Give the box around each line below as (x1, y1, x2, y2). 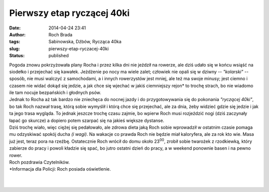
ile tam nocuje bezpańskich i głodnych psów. (9, 90, 102, 96)
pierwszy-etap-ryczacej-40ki (48, 45, 109, 52)
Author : (9, 31, 26, 37)
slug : (9, 45, 20, 52)
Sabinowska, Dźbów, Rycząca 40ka (48, 39, 122, 45)
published (48, 53, 69, 59)
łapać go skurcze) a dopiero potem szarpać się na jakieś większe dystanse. (9, 117, 164, 123)
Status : (9, 53, 25, 59)
